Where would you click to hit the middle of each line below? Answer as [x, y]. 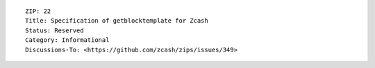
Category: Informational [67, 40]
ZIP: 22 [38, 11]
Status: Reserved [55, 30]
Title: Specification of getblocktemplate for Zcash [117, 21]
